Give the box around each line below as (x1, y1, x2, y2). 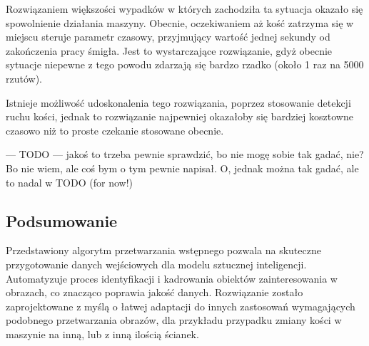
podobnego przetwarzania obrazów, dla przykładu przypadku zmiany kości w (6, 313, 342, 327)
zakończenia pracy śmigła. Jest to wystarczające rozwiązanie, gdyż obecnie (6, 43, 333, 58)
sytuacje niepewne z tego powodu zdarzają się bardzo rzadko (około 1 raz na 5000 (6, 57, 364, 72)
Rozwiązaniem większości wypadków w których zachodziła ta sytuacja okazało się (6, 1, 363, 16)
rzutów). (6, 70, 42, 85)
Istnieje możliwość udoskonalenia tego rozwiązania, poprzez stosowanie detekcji (6, 95, 351, 110)
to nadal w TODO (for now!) (6, 174, 133, 189)
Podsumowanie (6, 209, 118, 231)
